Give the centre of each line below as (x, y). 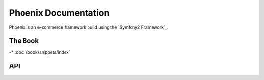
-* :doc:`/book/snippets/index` (40, 52)
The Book (24, 41)
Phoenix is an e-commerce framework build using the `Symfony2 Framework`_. (89, 27)
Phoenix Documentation (59, 13)
